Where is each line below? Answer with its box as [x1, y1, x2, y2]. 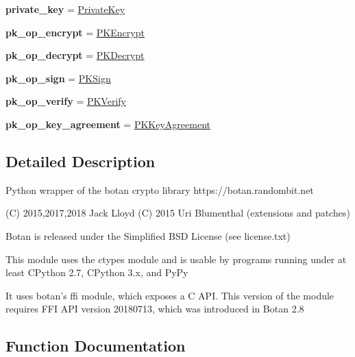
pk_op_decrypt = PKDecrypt [5, 48, 145, 62]
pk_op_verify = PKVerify [5, 94, 126, 108]
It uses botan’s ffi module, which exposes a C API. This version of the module [5, 288, 334, 302]
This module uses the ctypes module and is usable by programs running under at [5, 251, 347, 266]
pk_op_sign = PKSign [5, 71, 111, 85]
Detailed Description [5, 150, 156, 171]
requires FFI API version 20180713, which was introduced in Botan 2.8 [5, 301, 304, 316]
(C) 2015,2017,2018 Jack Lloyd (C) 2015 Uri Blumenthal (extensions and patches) [5, 206, 350, 220]
